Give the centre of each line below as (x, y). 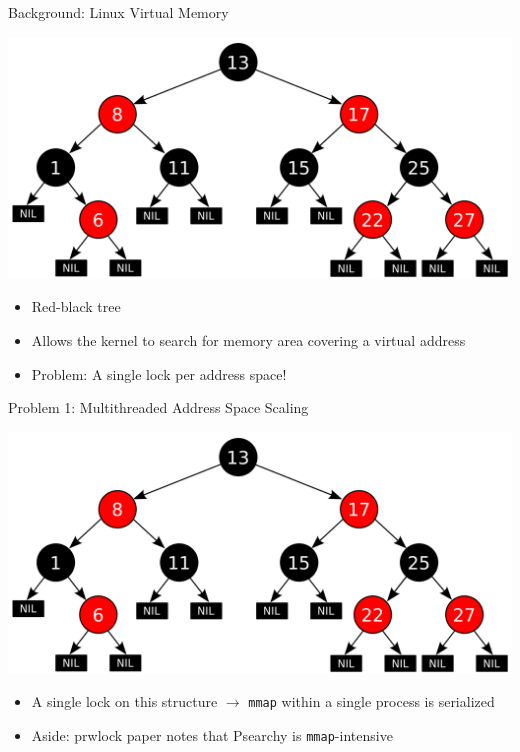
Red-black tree (76, 306)
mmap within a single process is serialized (371, 701)
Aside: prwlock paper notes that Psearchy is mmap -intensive (212, 735)
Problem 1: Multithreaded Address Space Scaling (158, 407)
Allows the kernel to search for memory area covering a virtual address (248, 339)
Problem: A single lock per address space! (159, 373)
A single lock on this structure (124, 701)
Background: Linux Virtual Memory (118, 12)
